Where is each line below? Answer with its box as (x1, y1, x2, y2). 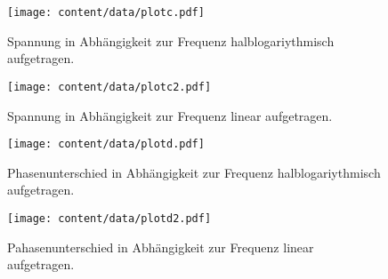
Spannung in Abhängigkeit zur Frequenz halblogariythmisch (7, 31, 335, 50)
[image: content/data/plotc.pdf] (7, 6, 205, 19)
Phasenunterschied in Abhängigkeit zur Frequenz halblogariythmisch (7, 163, 381, 181)
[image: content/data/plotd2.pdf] (7, 211, 212, 225)
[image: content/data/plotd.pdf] (7, 138, 205, 151)
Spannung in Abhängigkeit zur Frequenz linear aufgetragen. (7, 106, 333, 124)
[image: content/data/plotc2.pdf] (7, 80, 212, 93)
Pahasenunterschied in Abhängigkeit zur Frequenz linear (7, 237, 314, 256)
